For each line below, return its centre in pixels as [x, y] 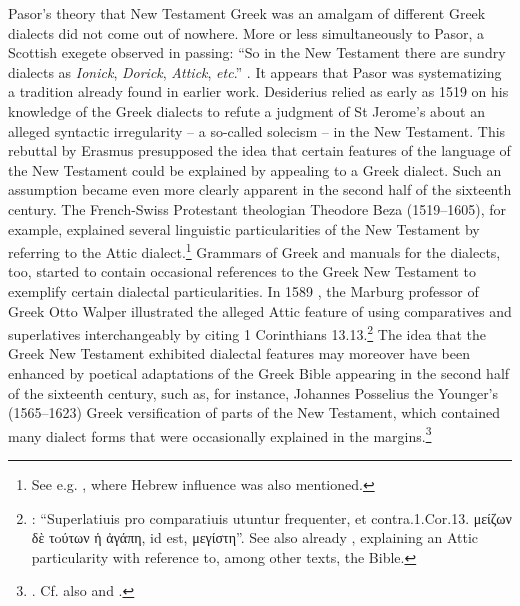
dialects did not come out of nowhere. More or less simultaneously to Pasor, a [246, 32]
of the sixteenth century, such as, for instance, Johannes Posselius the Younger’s [253, 392]
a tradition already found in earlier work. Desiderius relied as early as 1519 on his [258, 91]
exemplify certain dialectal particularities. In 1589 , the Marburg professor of [243, 290]
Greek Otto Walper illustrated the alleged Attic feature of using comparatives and [260, 310]
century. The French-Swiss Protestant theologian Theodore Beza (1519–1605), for [257, 208]
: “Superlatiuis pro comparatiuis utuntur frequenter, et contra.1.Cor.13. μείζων [271, 517]
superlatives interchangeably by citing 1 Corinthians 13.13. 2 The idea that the [247, 332]
